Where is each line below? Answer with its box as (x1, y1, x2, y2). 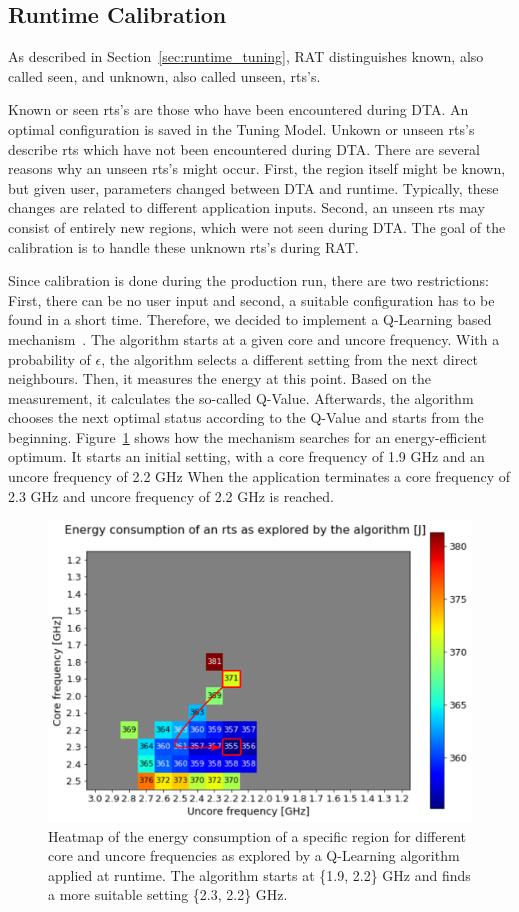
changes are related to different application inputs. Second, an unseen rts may (8, 197, 485, 218)
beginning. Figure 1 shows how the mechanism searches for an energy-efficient (8, 426, 487, 447)
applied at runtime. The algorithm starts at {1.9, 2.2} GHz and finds (48, 864, 471, 885)
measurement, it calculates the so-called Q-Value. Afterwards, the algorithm (8, 387, 474, 408)
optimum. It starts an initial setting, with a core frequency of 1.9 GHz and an (8, 446, 485, 467)
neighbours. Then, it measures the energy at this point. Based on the (8, 368, 432, 389)
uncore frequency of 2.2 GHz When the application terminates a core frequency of (8, 466, 511, 487)
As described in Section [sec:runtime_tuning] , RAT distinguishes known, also (8, 46, 484, 67)
